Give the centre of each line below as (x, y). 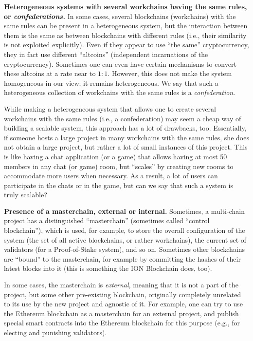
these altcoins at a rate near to (50, 73)
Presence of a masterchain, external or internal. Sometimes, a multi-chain (124, 211)
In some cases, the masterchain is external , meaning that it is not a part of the (121, 285)
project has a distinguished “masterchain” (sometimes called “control (107, 220)
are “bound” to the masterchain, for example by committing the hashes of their (122, 258)
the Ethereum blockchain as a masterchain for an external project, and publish (121, 313)
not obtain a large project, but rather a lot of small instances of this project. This (126, 147)
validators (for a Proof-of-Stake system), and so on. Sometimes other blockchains (125, 249)
